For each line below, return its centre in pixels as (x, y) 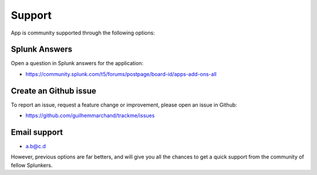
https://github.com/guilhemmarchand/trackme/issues (90, 116)
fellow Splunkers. (32, 165)
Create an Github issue (54, 91)
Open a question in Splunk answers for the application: (77, 63)
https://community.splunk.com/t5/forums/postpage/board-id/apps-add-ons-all (121, 74)
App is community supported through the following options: (83, 33)
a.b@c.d (36, 146)
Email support (37, 132)
